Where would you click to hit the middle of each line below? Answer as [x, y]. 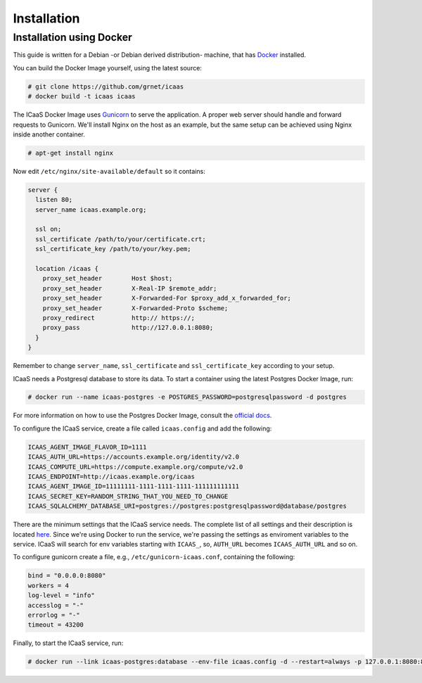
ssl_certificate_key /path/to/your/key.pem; [113, 249]
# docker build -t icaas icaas [82, 96]
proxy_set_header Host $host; [108, 279]
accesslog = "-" [56, 605]
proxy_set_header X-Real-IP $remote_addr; [130, 288]
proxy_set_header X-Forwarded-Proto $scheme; [135, 308]
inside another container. [49, 134]
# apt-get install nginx [71, 153]
